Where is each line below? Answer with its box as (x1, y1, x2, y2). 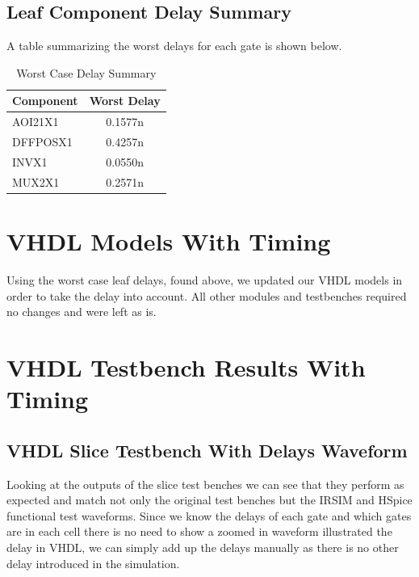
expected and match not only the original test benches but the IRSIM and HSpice (6, 491, 413, 508)
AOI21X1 (12, 113, 59, 130)
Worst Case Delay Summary (16, 64, 157, 81)
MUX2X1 (12, 173, 60, 190)
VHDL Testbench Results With (6, 350, 366, 383)
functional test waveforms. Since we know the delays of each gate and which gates (6, 507, 412, 524)
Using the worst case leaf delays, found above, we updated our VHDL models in (6, 271, 403, 288)
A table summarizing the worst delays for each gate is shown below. (6, 37, 342, 54)
